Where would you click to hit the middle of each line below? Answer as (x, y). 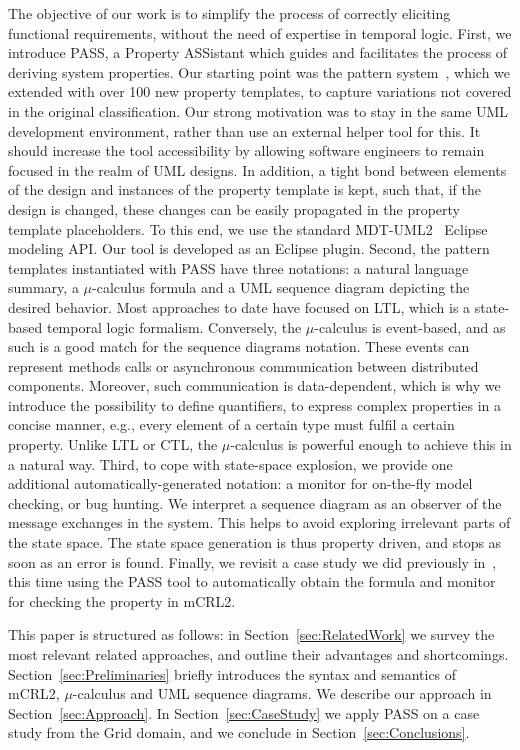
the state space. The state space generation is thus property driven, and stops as (255, 542)
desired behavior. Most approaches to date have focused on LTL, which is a (239, 306)
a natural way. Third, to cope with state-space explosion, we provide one (230, 463)
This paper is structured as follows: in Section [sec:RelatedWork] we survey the (251, 634)
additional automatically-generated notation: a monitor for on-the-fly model (240, 483)
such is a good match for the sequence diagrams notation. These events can (239, 346)
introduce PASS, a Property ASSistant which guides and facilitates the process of (258, 52)
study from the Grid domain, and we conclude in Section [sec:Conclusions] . (239, 732)
